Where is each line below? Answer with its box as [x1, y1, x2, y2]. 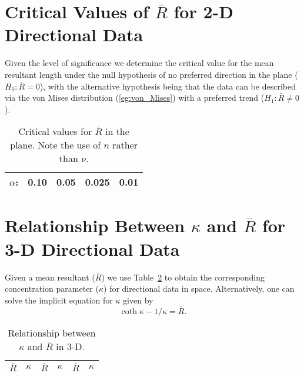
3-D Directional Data [5, 236, 180, 260]
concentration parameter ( [5, 282, 99, 295]
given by [123, 293, 153, 306]
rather [112, 138, 138, 152]
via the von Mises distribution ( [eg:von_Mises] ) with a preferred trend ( [5, 91, 265, 104]
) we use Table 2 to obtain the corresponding [101, 271, 265, 283]
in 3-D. [56, 339, 85, 353]
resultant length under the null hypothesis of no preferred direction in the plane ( [5, 68, 298, 80]
